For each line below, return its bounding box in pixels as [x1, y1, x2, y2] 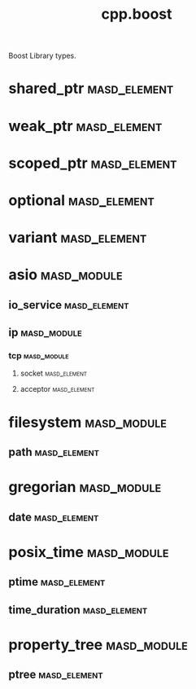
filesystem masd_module [8, 413, 168, 432]
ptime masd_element [8, 575, 106, 589]
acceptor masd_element [20, 384, 95, 394]
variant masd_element [8, 229, 147, 247]
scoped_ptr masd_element [8, 154, 177, 172]
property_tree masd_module [8, 635, 189, 654]
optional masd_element [8, 191, 155, 209]
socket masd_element [20, 368, 88, 379]
